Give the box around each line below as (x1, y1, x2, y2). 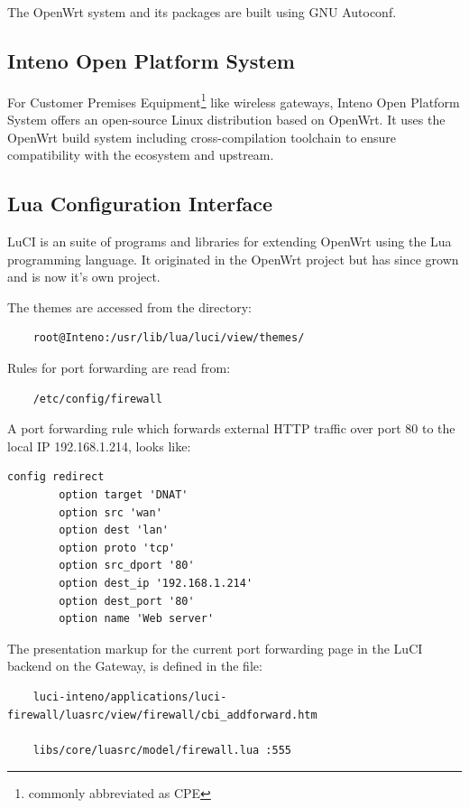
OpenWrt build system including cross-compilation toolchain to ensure (7, 127, 397, 146)
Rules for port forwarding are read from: (7, 358, 231, 376)
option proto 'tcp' (59, 541, 176, 554)
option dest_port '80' (59, 594, 195, 608)
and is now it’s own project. (7, 267, 161, 286)
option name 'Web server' (59, 612, 215, 626)
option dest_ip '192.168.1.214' (59, 576, 253, 590)
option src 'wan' (59, 506, 162, 519)
